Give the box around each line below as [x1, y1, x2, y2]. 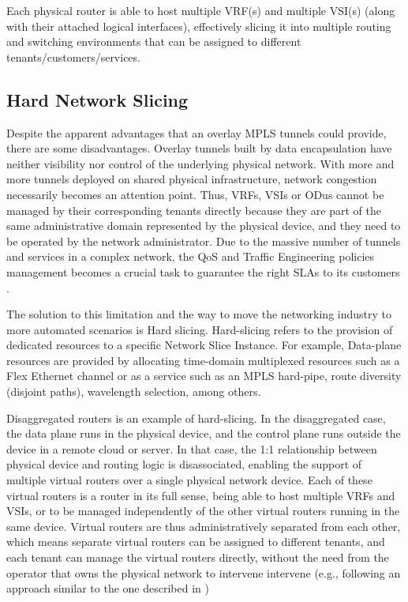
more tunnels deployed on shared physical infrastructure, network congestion [6, 171, 377, 187]
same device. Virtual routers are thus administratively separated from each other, [6, 517, 401, 534]
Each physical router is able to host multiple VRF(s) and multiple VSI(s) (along [6, 2, 395, 18]
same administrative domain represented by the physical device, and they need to [6, 217, 401, 234]
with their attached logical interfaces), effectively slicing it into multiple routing [6, 17, 391, 34]
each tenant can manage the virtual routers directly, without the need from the [6, 549, 389, 566]
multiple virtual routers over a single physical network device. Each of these [6, 472, 372, 488]
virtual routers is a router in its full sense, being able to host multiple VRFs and [6, 487, 395, 503]
